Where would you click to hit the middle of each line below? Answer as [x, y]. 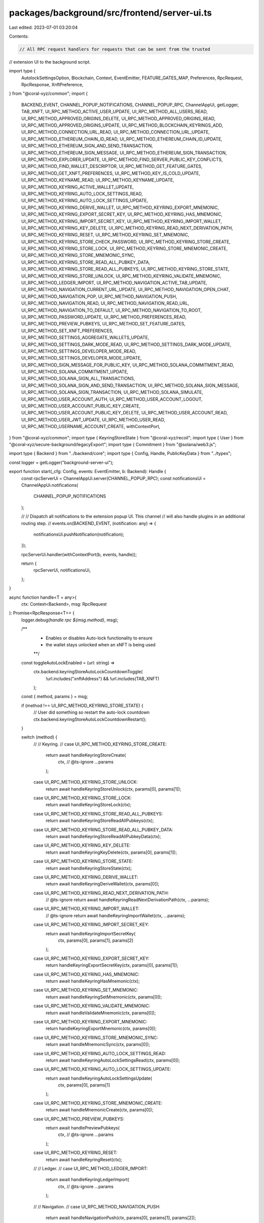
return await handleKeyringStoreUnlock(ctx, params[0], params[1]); [113, 789]
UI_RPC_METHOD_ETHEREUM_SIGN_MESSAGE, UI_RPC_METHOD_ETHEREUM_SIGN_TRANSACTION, [124, 153]
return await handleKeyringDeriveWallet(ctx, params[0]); [103, 884]
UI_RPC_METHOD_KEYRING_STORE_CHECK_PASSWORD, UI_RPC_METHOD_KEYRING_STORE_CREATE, [126, 242]
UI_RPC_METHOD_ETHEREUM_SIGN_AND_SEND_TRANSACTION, [87, 146]
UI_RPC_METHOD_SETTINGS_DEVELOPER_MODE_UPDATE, [81, 358]
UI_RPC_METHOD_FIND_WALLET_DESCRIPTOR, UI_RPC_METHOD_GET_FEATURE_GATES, [112, 166]
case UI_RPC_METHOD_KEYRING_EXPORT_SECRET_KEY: [91, 958]
